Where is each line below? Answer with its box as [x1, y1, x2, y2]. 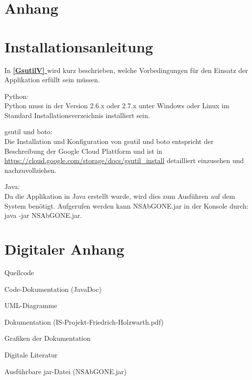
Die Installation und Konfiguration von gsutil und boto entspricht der [4, 136, 214, 146]
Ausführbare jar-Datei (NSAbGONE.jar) [4, 366, 127, 376]
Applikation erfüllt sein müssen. [4, 74, 100, 85]
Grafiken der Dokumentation [4, 333, 91, 343]
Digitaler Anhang [4, 239, 125, 259]
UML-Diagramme [4, 300, 57, 310]
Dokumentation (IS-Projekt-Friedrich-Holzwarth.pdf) [4, 316, 164, 327]
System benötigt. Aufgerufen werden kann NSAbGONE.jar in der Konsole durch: [4, 200, 249, 211]
